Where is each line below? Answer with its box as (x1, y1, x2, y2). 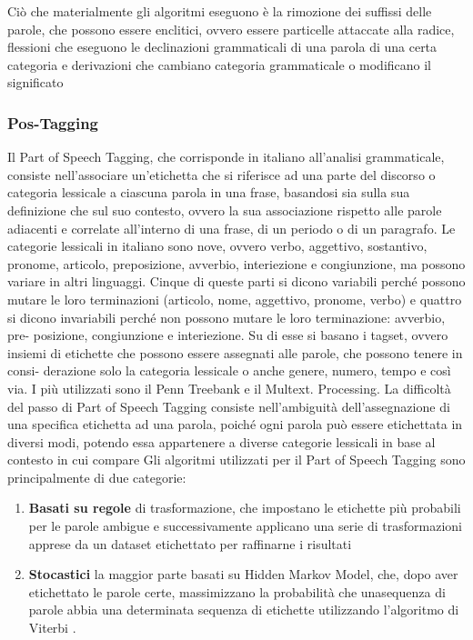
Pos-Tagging (7, 111, 98, 134)
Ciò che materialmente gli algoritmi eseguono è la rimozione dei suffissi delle (7, 2, 432, 20)
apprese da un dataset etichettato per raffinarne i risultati (28, 534, 352, 553)
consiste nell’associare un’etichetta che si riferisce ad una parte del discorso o (7, 165, 436, 184)
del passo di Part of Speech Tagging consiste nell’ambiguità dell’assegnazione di (7, 396, 450, 415)
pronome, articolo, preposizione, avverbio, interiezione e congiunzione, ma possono (7, 254, 466, 273)
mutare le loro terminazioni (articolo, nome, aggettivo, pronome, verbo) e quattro (7, 289, 462, 308)
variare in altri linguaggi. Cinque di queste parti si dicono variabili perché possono (7, 272, 466, 291)
